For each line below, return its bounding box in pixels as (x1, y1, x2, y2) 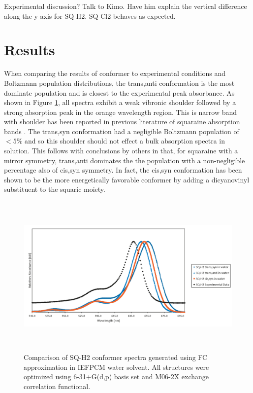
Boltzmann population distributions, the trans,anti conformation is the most (4, 77, 235, 88)
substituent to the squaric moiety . (4, 184, 106, 194)
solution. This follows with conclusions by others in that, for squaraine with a (4, 145, 238, 156)
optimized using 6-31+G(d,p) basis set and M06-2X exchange (24, 371, 209, 382)
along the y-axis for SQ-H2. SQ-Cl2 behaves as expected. (4, 10, 176, 21)
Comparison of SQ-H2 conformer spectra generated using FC (24, 352, 208, 362)
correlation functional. (24, 381, 91, 391)
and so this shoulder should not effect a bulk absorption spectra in (24, 136, 225, 146)
